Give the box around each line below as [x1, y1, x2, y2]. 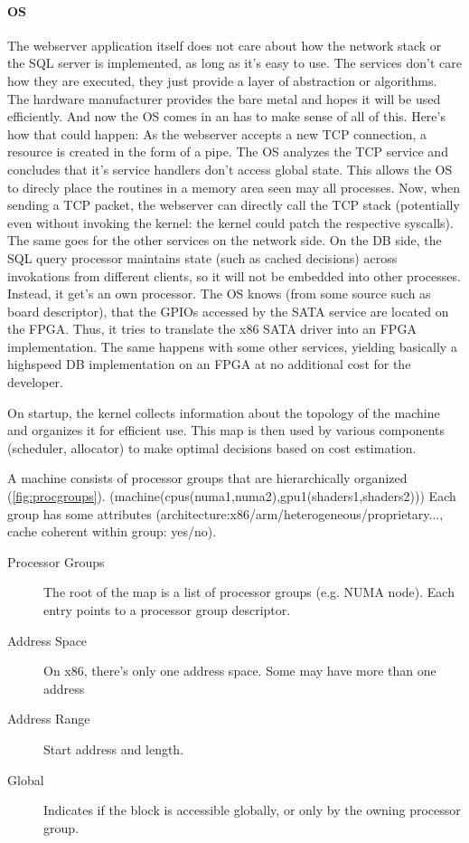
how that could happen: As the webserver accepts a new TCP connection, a [7, 124, 427, 143]
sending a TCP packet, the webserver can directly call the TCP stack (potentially [7, 195, 460, 214]
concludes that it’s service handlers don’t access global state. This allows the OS [7, 159, 453, 178]
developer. [7, 373, 63, 392]
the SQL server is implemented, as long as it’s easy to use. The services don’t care [7, 53, 463, 72]
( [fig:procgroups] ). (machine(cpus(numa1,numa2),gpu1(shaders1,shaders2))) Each [7, 487, 456, 506]
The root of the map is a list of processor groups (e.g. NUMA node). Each [43, 583, 455, 601]
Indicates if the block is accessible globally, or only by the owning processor [43, 800, 461, 819]
